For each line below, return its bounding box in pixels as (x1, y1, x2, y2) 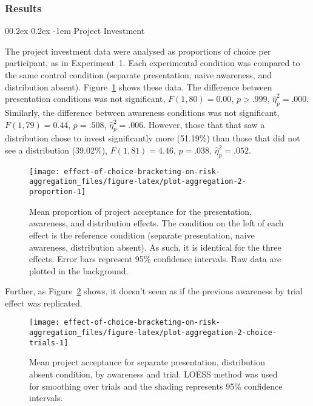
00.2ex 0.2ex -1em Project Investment (5, 24, 145, 37)
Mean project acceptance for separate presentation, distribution (29, 356, 265, 368)
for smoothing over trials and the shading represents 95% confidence (29, 379, 283, 392)
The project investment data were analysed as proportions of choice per (5, 44, 271, 57)
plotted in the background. (29, 264, 129, 277)
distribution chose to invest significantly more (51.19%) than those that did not (5, 132, 300, 144)
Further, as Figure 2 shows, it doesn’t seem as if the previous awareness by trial (5, 285, 303, 297)
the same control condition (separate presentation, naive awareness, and (5, 69, 272, 81)
